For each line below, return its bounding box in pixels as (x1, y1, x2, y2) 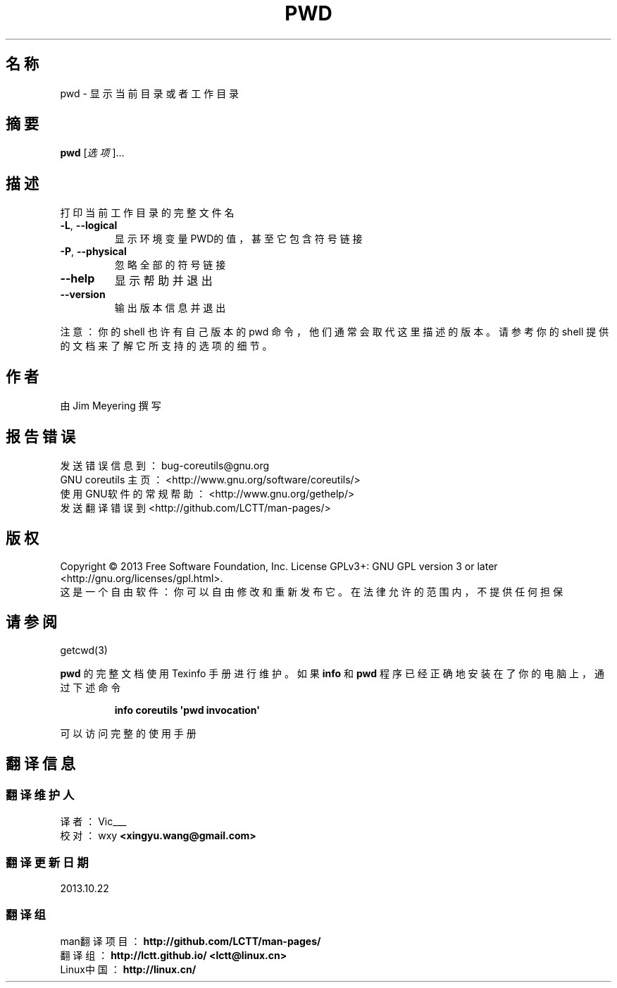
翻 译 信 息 (6, 755, 75, 773)
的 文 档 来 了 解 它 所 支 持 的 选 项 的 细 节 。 (60, 340, 273, 352)
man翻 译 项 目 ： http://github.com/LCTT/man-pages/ (60, 935, 321, 948)
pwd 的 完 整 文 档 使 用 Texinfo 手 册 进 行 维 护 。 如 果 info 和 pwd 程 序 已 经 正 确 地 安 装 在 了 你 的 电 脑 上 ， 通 (60, 667, 604, 679)
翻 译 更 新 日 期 (6, 856, 89, 870)
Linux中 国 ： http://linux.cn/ (60, 963, 197, 976)
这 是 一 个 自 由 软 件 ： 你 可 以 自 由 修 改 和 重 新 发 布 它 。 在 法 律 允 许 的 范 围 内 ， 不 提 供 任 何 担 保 (60, 585, 563, 598)
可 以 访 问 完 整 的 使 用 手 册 (60, 727, 197, 739)
